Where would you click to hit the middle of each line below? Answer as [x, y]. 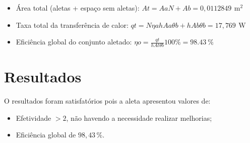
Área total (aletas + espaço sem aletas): [78, 8]
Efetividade [34, 117]
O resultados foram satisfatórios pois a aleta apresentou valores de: [107, 101]
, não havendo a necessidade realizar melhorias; [139, 117]
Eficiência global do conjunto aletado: [74, 42]
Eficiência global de [46, 135]
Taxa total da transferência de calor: [72, 25]
